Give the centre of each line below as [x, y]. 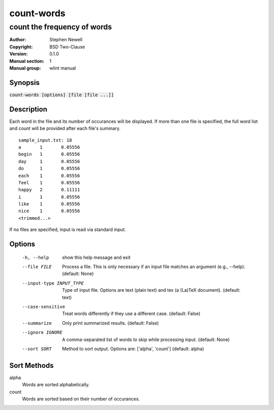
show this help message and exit [96, 257]
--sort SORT [37, 349]
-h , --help [36, 257]
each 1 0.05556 [49, 176]
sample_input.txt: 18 [45, 140]
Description [28, 109]
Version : [19, 54]
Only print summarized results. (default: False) [111, 323]
